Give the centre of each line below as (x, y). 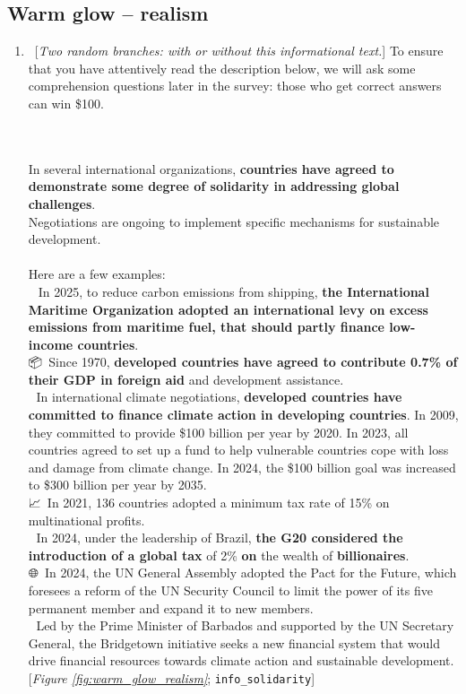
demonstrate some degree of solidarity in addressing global (214, 186)
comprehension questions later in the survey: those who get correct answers (235, 86)
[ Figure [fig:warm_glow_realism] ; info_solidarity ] (172, 677)
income (51, 344)
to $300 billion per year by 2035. (117, 485)
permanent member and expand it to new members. (171, 607)
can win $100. (66, 103)
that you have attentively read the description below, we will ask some (222, 68)
